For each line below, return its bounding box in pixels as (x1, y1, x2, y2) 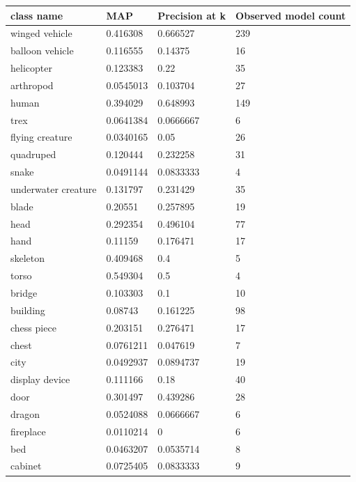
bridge (10, 286, 38, 300)
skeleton (10, 251, 45, 265)
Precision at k (157, 8, 226, 22)
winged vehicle (10, 26, 72, 40)
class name (10, 8, 63, 22)
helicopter (10, 61, 52, 75)
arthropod (10, 77, 54, 92)
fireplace (10, 423, 46, 438)
